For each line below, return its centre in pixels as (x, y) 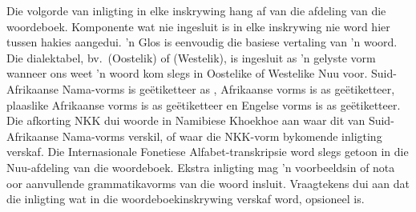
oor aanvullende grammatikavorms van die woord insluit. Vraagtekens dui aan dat (208, 183)
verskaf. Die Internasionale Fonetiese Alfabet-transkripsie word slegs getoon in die (208, 152)
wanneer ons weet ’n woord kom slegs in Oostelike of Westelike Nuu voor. (187, 73)
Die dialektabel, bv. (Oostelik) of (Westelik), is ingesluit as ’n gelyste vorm (191, 57)
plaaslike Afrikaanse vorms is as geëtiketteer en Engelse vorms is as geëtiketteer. (204, 104)
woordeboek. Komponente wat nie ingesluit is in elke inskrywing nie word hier (198, 26)
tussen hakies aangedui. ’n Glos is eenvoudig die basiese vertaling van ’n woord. (202, 42)
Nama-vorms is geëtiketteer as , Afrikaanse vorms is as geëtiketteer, (228, 88)
